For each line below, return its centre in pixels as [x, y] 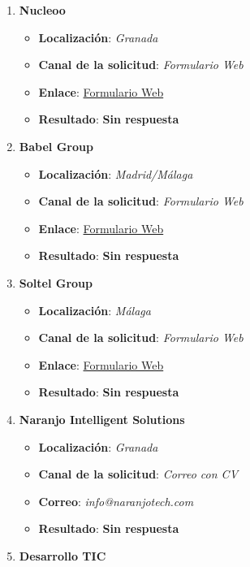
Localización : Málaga [95, 310]
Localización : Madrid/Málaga [116, 173]
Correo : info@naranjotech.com [116, 501]
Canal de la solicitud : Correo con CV [138, 474]
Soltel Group [56, 282]
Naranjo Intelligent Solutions [102, 419]
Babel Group [56, 146]
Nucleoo [42, 10]
